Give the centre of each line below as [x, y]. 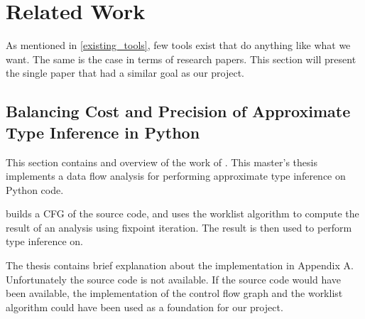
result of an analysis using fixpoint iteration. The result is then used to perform [179, 227]
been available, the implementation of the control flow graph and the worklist [174, 293]
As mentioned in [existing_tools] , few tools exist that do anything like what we [178, 45]
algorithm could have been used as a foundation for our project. [145, 307]
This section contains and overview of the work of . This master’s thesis [162, 162]
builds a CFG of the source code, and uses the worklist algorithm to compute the [182, 213]
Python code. [35, 189]
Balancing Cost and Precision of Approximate [178, 111]
